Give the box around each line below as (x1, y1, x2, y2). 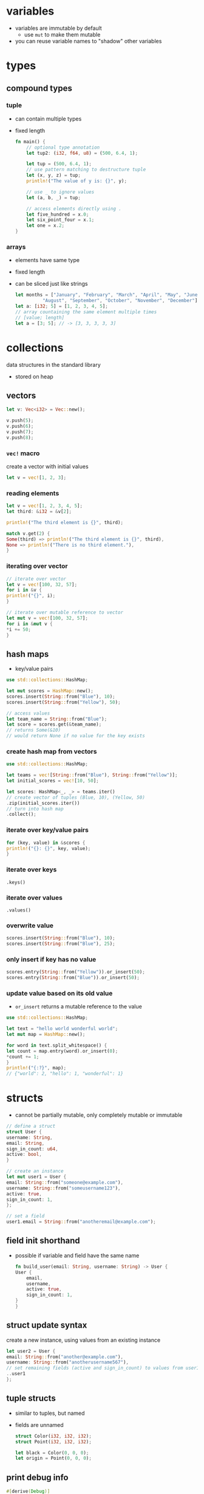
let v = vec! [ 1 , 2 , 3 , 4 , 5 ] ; (6, 503, 83, 509)
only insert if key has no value (6, 955, 97, 963)
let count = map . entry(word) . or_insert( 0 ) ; (6, 1048, 118, 1054)
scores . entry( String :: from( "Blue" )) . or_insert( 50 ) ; (6, 975, 140, 981)
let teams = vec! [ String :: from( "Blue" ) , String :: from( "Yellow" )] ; (6, 772, 178, 778)
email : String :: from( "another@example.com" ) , (6, 1354, 123, 1360)
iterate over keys (6, 865, 57, 874)
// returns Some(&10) (6, 727, 61, 734)
